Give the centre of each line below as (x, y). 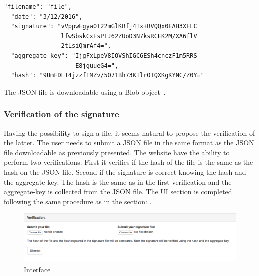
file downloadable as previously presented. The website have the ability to (117, 152)
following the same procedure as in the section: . (78, 201)
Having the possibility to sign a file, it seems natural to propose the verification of (129, 133)
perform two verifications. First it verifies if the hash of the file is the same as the (129, 162)
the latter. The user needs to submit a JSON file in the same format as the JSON (129, 142)
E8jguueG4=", (97, 66)
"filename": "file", (38, 7)
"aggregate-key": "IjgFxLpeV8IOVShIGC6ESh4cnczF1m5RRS (104, 56)
